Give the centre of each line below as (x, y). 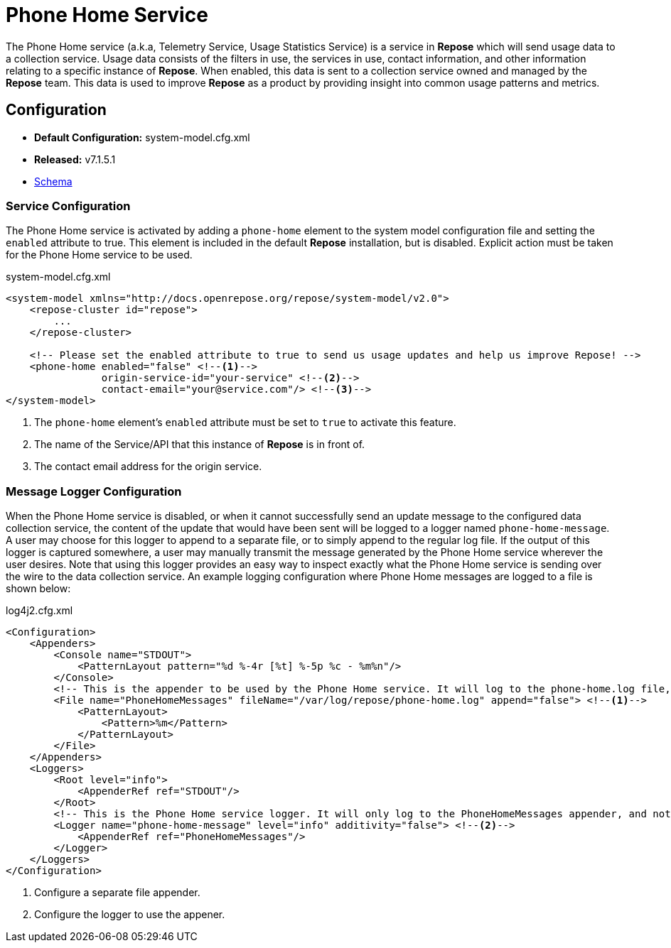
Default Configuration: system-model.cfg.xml (142, 137)
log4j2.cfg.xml (39, 611)
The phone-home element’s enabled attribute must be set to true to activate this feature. (245, 423)
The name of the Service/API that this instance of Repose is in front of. (200, 445)
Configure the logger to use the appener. (130, 915)
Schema (53, 181)
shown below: (38, 589)
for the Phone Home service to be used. (99, 255)
